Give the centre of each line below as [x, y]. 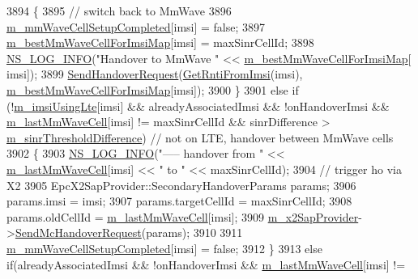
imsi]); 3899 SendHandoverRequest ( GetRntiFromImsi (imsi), [155, 74]
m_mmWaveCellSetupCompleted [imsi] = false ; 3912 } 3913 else [164, 248]
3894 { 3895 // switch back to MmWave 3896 [119, 11]
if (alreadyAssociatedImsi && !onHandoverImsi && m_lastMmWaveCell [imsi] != [206, 264]
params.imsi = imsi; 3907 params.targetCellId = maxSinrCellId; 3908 [179, 201]
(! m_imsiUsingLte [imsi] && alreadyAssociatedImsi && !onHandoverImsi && [198, 106]
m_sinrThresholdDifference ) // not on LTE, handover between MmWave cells [200, 137]
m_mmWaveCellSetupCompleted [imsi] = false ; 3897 [136, 26]
